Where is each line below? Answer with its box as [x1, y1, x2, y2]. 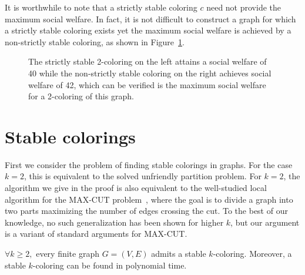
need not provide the [206, 1, 281, 13]
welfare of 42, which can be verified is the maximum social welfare [28, 78, 266, 90]
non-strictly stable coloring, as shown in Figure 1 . [5, 35, 185, 48]
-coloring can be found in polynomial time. [32, 259, 187, 271]
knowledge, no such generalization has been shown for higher [5, 216, 224, 228]
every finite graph [36, 247, 99, 260]
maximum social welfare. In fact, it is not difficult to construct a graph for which [5, 12, 296, 25]
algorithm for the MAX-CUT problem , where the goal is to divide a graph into [5, 193, 293, 205]
